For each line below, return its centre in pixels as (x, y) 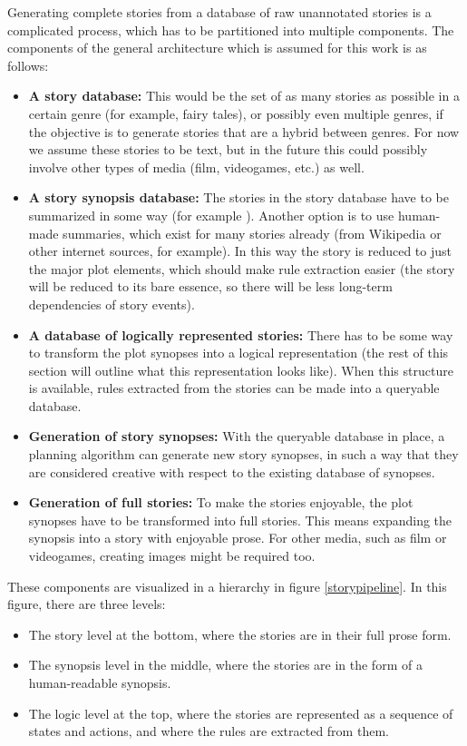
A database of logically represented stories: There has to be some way (241, 334)
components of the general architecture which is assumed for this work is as (217, 48)
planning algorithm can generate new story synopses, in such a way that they (243, 454)
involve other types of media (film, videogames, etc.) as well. (196, 167)
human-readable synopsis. (100, 682)
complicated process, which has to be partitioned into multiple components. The (231, 29)
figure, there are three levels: (87, 604)
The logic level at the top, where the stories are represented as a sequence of (241, 713)
